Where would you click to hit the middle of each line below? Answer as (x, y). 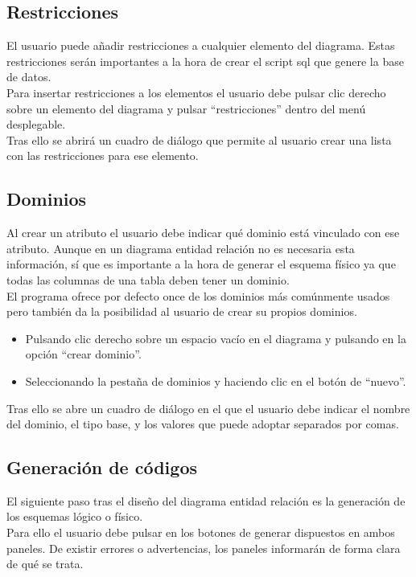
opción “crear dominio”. (83, 354)
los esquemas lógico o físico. (75, 516)
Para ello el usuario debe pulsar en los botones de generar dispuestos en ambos (201, 532)
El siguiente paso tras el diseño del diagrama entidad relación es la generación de (206, 500)
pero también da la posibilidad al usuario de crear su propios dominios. (182, 311)
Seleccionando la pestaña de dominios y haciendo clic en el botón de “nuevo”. (216, 381)
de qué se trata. (45, 564)
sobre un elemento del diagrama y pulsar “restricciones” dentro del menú (186, 108)
